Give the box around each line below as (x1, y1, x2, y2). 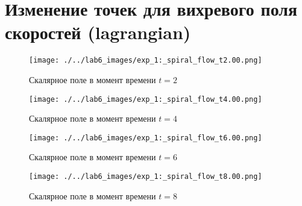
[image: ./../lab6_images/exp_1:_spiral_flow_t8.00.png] (29, 172, 262, 181)
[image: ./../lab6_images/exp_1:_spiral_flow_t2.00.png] (29, 56, 262, 65)
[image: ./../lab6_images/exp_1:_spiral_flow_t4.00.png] (29, 95, 262, 104)
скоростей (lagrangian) (5, 20, 191, 45)
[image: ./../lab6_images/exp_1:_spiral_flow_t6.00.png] (29, 133, 262, 142)
